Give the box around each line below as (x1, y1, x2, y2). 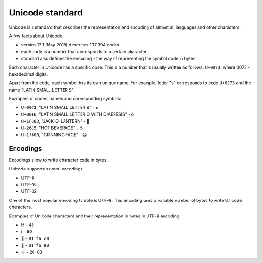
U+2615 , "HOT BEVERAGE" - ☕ (21, 125, 83, 131)
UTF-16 (21, 182, 36, 187)
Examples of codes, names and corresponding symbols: (9, 96, 121, 102)
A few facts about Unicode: (9, 33, 64, 39)
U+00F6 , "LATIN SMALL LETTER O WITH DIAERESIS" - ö (21, 111, 134, 117)
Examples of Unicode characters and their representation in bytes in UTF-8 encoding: (9, 213, 180, 219)
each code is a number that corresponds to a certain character (21, 48, 147, 54)
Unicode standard (9, 7, 83, 18)
